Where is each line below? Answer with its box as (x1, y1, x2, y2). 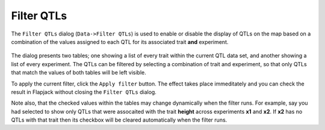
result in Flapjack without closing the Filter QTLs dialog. (11, 88, 156, 96)
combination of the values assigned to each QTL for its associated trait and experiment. (11, 38, 229, 45)
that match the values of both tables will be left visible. (11, 69, 147, 76)
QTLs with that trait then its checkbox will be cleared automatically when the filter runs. (11, 116, 227, 123)
